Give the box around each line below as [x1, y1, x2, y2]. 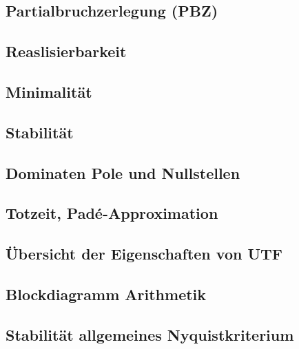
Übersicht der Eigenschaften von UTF [6, 243, 283, 264]
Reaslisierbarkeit [6, 41, 127, 62]
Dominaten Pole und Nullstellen [6, 162, 240, 183]
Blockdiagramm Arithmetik [6, 283, 207, 304]
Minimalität [6, 81, 92, 102]
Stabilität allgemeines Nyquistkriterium [6, 324, 294, 345]
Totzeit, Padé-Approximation [6, 202, 218, 224]
